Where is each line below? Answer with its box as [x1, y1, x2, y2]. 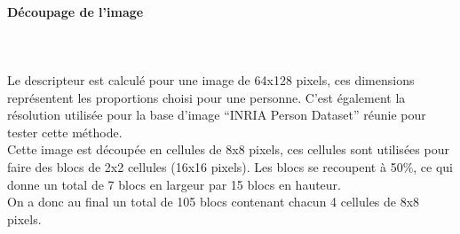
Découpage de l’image [7, 2, 144, 20]
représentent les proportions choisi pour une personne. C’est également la [7, 88, 406, 106]
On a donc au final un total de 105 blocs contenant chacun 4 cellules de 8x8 [7, 192, 420, 211]
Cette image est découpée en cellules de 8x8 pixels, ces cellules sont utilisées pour [7, 140, 449, 159]
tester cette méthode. [7, 122, 123, 141]
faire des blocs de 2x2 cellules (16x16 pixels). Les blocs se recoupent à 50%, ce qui [7, 157, 454, 175]
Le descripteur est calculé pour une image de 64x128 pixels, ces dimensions [7, 70, 415, 89]
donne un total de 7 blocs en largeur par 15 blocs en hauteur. [7, 175, 341, 193]
